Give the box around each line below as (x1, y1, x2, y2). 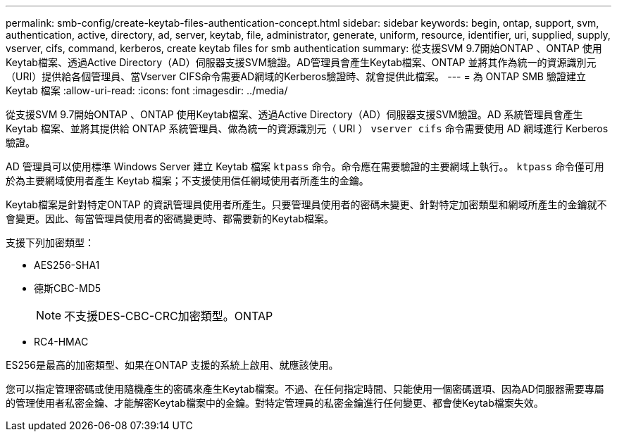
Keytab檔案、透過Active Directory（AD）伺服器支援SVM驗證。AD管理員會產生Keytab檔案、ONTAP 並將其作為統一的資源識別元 (6, 56, 597, 68)
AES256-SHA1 (34, 259, 100, 271)
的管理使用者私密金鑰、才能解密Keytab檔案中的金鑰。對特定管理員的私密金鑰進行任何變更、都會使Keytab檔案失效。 (6, 397, 544, 409)
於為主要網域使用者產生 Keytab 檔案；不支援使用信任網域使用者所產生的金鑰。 (6, 175, 369, 186)
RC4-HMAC (34, 336, 89, 348)
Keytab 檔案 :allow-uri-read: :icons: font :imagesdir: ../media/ (6, 84, 288, 96)
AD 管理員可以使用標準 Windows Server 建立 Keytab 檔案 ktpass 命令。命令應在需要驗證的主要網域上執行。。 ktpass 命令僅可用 (6, 160, 604, 172)
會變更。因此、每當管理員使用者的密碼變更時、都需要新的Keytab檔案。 (6, 213, 334, 224)
